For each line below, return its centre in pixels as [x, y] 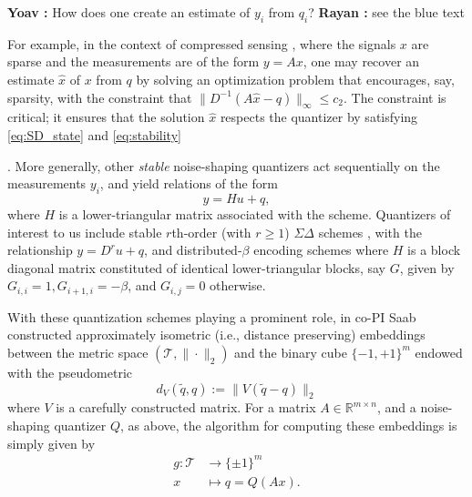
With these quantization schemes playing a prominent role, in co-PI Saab [212, 316]
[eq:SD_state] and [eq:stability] [94, 134]
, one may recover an [361, 61]
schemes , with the [370, 232]
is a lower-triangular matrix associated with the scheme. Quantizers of [255, 213]
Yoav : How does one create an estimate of [129, 12]
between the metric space [78, 352]
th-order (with [211, 232]
